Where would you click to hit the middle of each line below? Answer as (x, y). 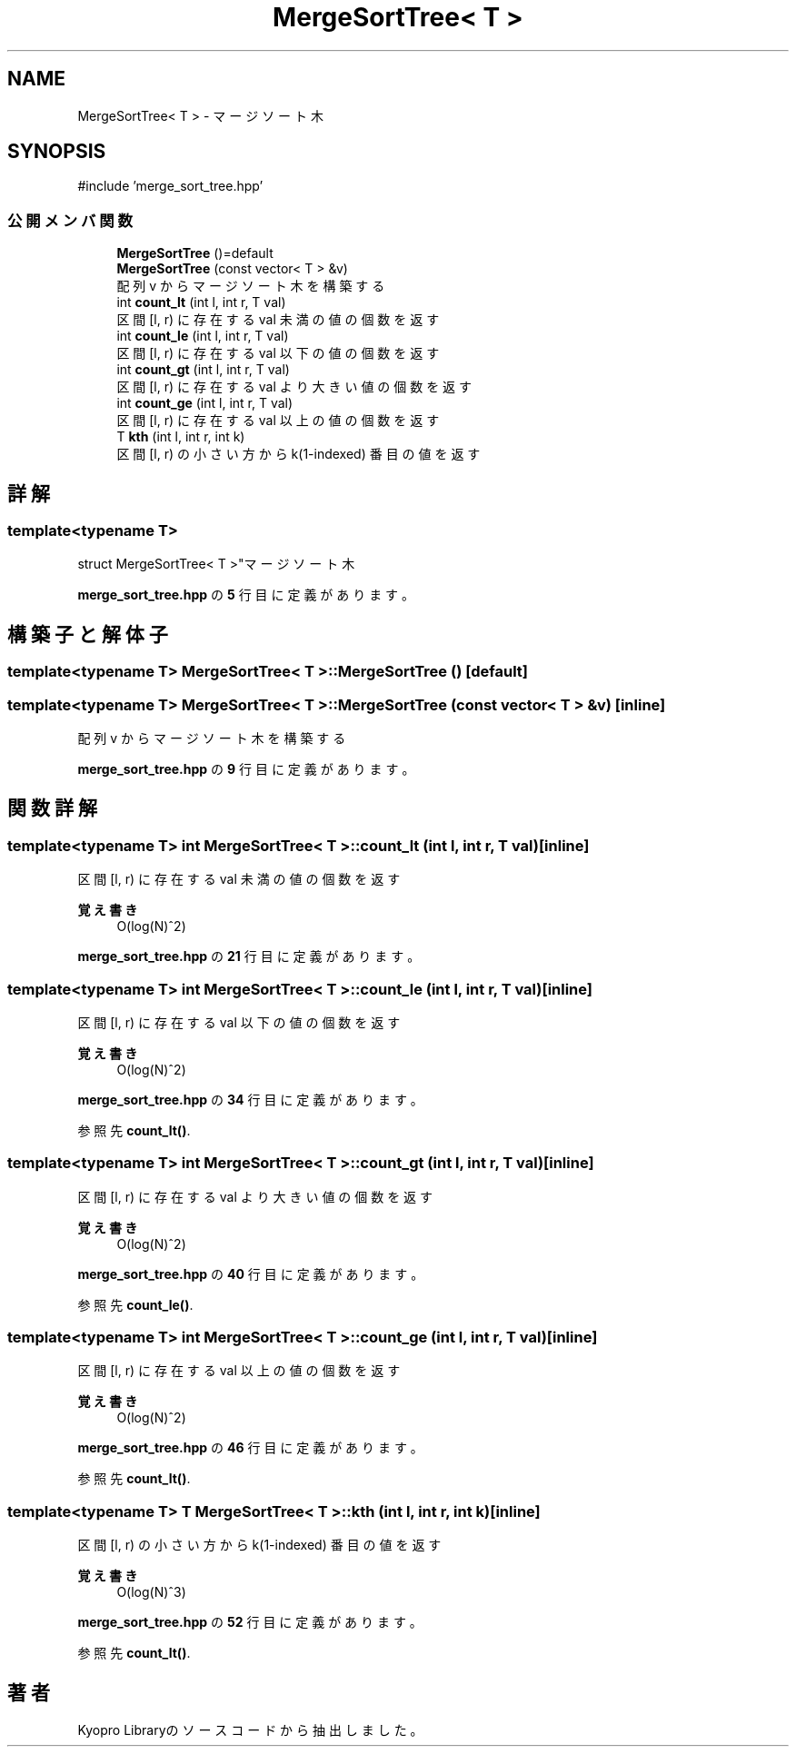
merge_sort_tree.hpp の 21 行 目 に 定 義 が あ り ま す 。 (249, 956)
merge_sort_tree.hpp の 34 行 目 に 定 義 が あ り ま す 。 (250, 1099)
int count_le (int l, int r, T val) (203, 336)
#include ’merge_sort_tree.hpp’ (170, 186)
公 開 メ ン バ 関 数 (70, 220)
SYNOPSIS (57, 152)
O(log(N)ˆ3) (151, 1592)
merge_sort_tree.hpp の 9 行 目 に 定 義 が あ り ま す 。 (246, 769)
